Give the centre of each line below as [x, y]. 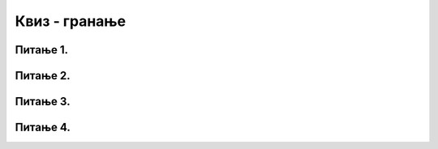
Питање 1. [42, 50]
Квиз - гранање [70, 21]
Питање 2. [43, 76]
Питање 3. [43, 102]
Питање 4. [43, 128]
